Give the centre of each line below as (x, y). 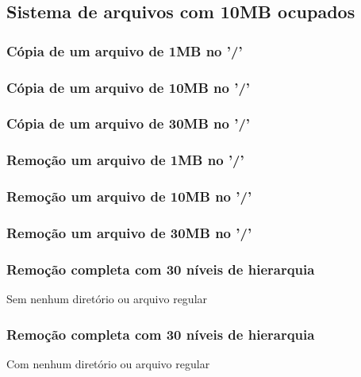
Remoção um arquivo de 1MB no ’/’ (125, 160)
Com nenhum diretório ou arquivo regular (108, 363)
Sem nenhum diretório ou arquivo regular (107, 299)
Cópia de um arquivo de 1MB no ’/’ (125, 50)
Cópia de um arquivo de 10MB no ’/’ (129, 87)
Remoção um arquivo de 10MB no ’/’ (129, 196)
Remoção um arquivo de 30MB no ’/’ (129, 232)
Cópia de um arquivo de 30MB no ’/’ (129, 123)
